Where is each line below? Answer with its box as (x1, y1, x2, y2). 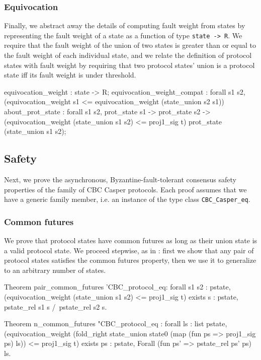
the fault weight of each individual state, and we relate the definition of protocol (4, 50, 252, 60)
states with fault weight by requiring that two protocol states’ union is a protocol (4, 59, 255, 70)
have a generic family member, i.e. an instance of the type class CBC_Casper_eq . (4, 194, 250, 204)
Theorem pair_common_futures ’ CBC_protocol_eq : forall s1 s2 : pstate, (4, 281, 231, 292)
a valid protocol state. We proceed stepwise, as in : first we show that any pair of (4, 245, 254, 255)
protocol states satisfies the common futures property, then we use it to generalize (4, 255, 256, 265)
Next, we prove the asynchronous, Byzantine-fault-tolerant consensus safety (4, 174, 236, 185)
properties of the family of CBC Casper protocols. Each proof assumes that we (4, 184, 247, 194)
